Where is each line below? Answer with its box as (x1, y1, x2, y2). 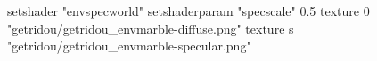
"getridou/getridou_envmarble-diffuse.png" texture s (7, 19, 294, 37)
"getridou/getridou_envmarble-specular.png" (7, 36, 251, 55)
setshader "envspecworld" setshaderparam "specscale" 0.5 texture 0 (7, 2, 370, 19)
